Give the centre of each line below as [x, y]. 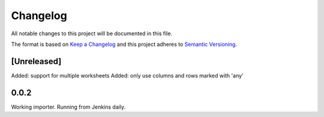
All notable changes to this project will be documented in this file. [92, 33]
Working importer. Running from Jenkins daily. [68, 107]
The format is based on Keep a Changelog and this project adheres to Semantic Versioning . [124, 44]
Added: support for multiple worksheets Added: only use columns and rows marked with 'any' [127, 75]
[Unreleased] [36, 61]
